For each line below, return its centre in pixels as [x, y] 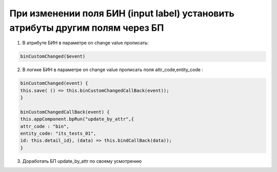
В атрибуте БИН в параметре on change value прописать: [85, 43]
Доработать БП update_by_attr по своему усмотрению [82, 161]
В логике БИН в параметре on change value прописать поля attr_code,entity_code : [113, 70]
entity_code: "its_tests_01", [58, 134]
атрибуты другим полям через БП [87, 28]
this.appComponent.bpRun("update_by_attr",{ [77, 119]
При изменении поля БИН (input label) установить [122, 13]
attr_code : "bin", [45, 126]
